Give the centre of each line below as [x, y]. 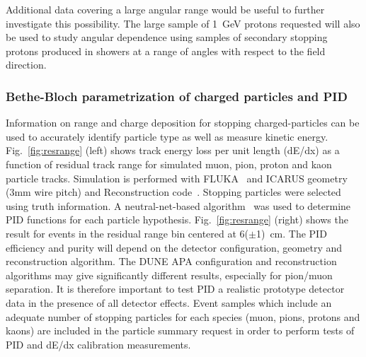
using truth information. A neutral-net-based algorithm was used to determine [178, 205]
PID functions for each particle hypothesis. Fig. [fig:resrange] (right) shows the [177, 220]
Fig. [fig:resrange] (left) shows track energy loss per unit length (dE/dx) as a [173, 150]
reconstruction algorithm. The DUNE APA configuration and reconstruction [171, 261]
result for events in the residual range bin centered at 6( [127, 233]
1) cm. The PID [291, 233]
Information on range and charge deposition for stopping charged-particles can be [183, 123]
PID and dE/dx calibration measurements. [98, 344]
